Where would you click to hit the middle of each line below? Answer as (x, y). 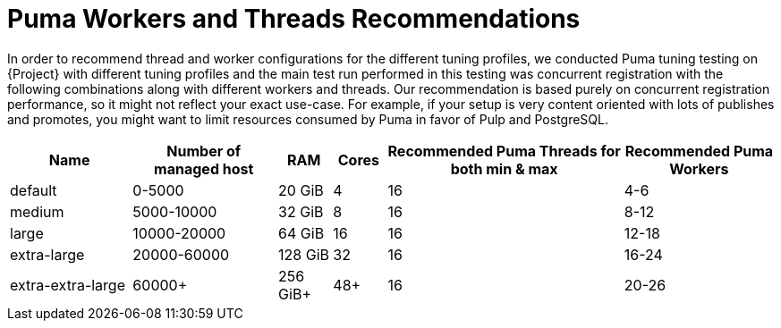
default (34, 190)
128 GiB (304, 254)
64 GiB (301, 233)
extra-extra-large (68, 285)
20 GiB (301, 190)
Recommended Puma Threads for (504, 151)
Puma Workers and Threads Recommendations (294, 19)
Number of (204, 151)
